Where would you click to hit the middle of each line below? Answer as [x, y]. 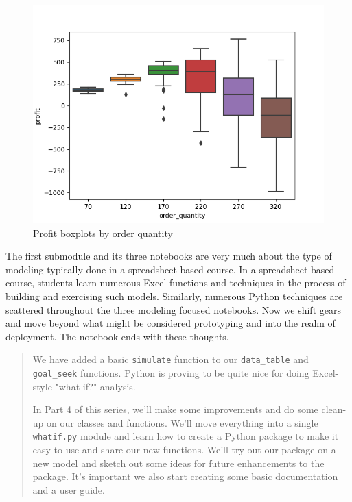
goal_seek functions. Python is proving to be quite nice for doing [171, 373]
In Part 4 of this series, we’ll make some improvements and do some [175, 409]
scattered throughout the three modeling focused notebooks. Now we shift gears [173, 309]
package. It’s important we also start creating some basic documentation [185, 476]
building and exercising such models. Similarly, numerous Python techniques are [174, 296]
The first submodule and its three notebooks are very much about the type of [169, 256]
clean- [334, 409]
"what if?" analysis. [95, 386]
